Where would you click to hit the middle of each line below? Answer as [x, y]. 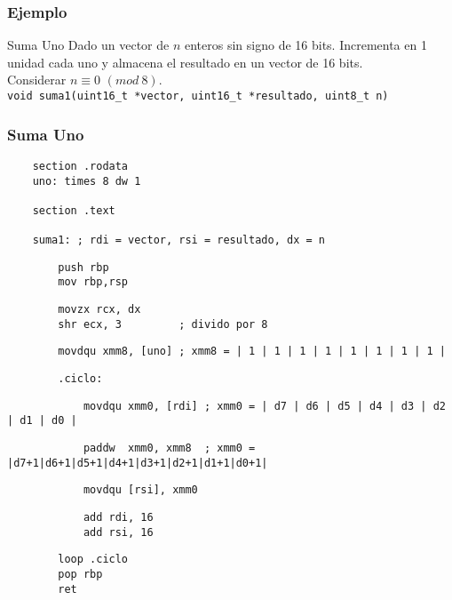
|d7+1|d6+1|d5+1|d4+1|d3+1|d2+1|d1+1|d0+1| [138, 463]
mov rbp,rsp [93, 282]
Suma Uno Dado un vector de [88, 45]
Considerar [37, 80]
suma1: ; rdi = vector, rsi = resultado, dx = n [178, 240]
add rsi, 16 [118, 532]
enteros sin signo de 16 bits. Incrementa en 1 [305, 45]
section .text [74, 210]
